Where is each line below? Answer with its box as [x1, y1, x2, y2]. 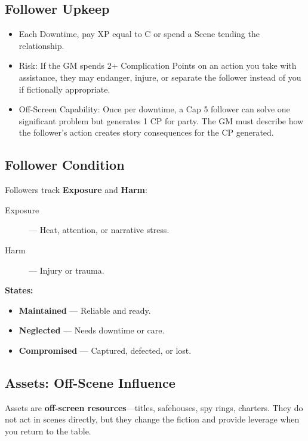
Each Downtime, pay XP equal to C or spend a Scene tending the [19, 27, 260, 40]
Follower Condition [5, 155, 125, 174]
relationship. [19, 39, 64, 51]
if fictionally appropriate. [19, 82, 110, 95]
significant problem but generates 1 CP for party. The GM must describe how [19, 114, 304, 127]
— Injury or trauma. [29, 264, 104, 276]
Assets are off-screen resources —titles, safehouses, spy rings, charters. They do [5, 401, 303, 414]
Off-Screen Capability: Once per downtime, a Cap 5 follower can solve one [19, 103, 290, 115]
